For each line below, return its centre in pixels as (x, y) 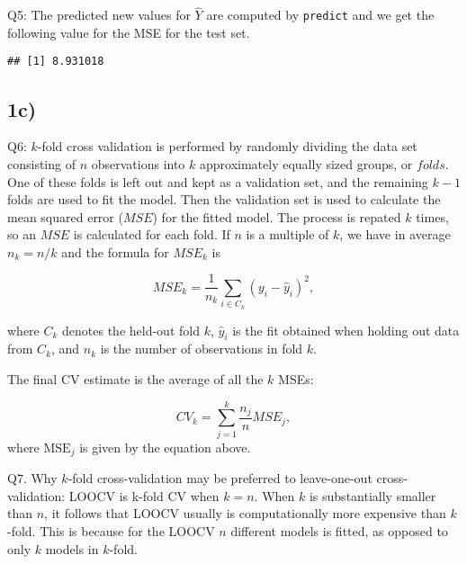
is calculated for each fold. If (152, 234)
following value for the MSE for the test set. (129, 32)
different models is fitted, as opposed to (339, 531)
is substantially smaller (373, 495)
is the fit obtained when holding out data (346, 330)
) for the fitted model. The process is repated (277, 216)
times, (432, 216)
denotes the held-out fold (131, 330)
